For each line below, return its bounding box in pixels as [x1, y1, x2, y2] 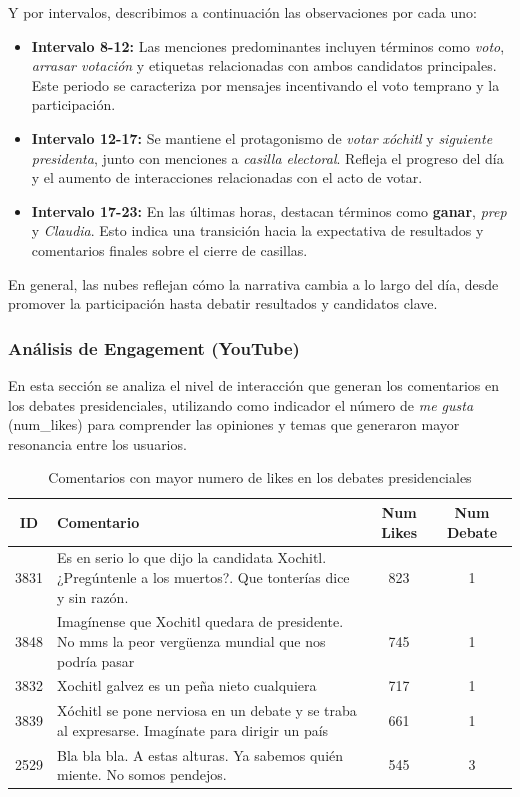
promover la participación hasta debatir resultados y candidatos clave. [8, 293, 438, 314]
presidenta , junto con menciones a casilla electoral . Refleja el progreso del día [31, 147, 504, 168]
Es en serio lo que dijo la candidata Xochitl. [57, 547, 327, 568]
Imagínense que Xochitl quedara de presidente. [57, 611, 344, 632]
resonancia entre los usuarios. [8, 433, 187, 454]
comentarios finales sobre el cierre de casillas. [31, 239, 308, 260]
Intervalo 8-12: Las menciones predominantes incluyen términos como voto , [31, 35, 505, 56]
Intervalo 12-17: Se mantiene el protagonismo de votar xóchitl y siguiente [31, 127, 493, 148]
